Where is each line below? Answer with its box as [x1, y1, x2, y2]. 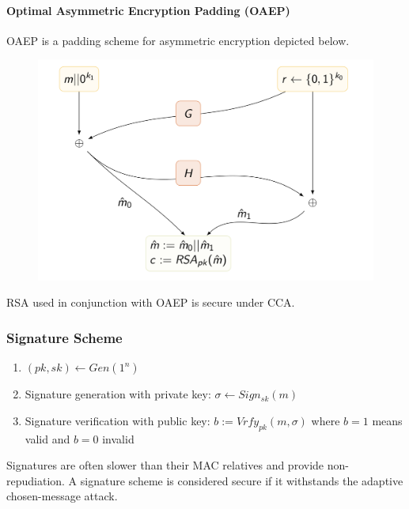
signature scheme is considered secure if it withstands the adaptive [80, 472, 403, 488]
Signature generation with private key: [25, 386, 211, 402]
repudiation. [6, 472, 65, 488]
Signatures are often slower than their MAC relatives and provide [6, 457, 324, 473]
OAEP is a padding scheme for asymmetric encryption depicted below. [6, 32, 350, 48]
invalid [102, 430, 134, 447]
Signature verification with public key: [25, 412, 210, 428]
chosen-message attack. [6, 488, 118, 504]
